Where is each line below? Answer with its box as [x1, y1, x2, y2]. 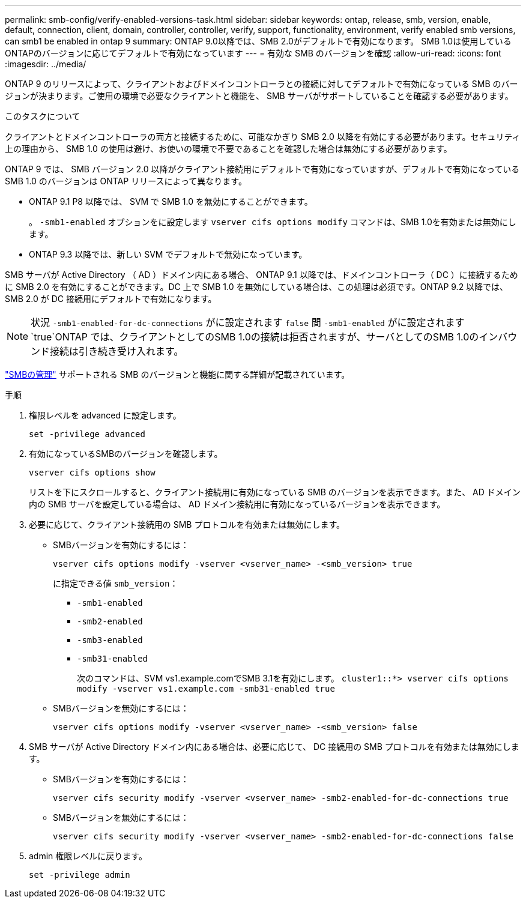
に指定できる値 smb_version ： [53, 578, 178, 588]
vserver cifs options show [29, 468, 156, 477]
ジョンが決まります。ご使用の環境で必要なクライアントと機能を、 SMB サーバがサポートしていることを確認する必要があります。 [5, 91, 513, 101]
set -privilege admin [29, 870, 130, 880]
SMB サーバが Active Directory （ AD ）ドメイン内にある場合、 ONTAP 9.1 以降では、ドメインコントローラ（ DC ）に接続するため [5, 270, 518, 280]
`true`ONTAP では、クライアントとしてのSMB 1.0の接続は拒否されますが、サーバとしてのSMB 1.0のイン [31, 331, 498, 343]
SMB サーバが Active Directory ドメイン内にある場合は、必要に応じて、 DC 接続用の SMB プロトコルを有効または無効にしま [29, 741, 519, 752]
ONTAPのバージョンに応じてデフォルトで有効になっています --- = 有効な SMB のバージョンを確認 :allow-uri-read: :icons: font [5, 48, 501, 58]
